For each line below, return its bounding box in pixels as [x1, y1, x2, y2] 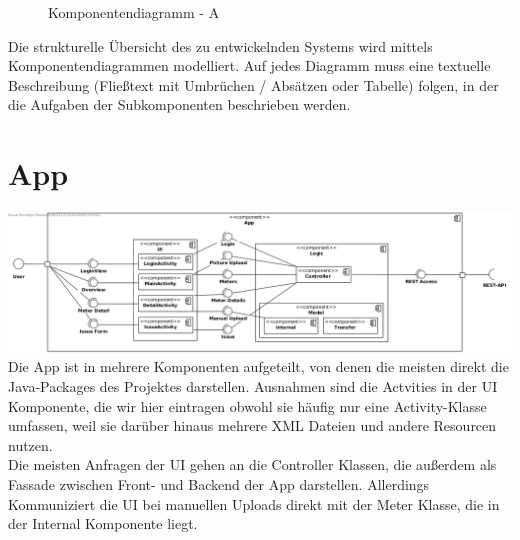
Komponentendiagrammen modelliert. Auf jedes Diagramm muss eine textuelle [8, 55, 491, 76]
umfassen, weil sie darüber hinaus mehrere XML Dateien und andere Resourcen [8, 415, 497, 436]
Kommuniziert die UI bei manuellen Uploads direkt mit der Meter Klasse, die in [8, 493, 500, 514]
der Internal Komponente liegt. [8, 513, 198, 534]
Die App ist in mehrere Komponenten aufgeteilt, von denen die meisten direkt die [8, 356, 509, 377]
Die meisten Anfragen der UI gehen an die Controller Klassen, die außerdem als [8, 454, 497, 475]
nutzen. [8, 434, 53, 455]
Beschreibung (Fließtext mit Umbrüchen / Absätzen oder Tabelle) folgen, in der [8, 74, 499, 95]
